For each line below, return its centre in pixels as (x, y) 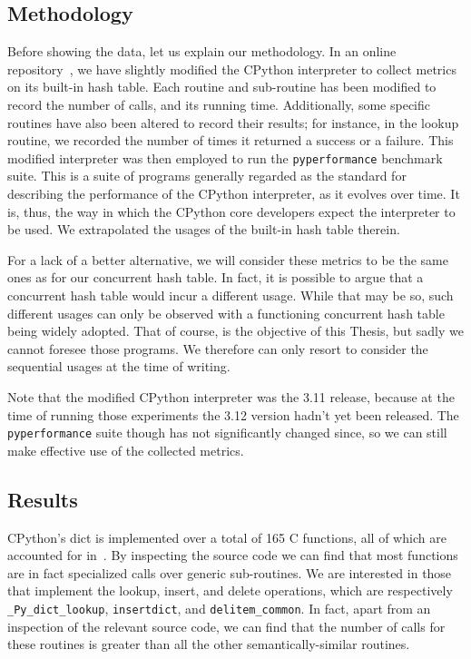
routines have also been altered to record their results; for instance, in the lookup (233, 122)
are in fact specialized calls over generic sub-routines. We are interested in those (230, 572)
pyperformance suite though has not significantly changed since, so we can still (227, 433)
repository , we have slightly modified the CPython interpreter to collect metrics (232, 69)
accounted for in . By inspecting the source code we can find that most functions (233, 555)
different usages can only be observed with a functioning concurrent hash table (226, 313)
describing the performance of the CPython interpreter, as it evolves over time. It (234, 194)
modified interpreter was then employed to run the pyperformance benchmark (225, 157)
